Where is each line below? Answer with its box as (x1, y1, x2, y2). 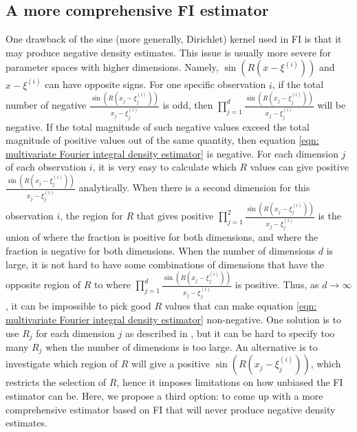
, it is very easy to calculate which (92, 160, 237, 174)
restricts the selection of (6, 375, 107, 389)
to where (94, 277, 131, 292)
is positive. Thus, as (235, 277, 319, 292)
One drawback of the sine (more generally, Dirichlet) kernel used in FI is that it (6, 32, 342, 46)
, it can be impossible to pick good (6, 299, 151, 313)
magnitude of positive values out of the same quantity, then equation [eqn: (6, 133, 319, 147)
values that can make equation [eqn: (164, 299, 317, 313)
